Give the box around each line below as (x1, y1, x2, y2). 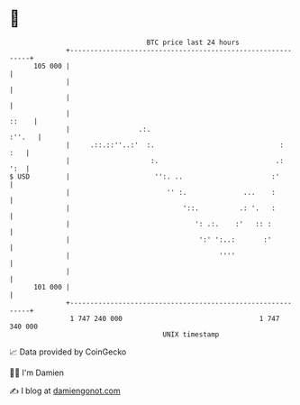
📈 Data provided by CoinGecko (9, 346, 127, 357)
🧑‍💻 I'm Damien (9, 367, 65, 378)
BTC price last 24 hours (146, 38, 241, 47)
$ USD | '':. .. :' (9, 171, 280, 181)
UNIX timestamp (162, 329, 220, 339)
